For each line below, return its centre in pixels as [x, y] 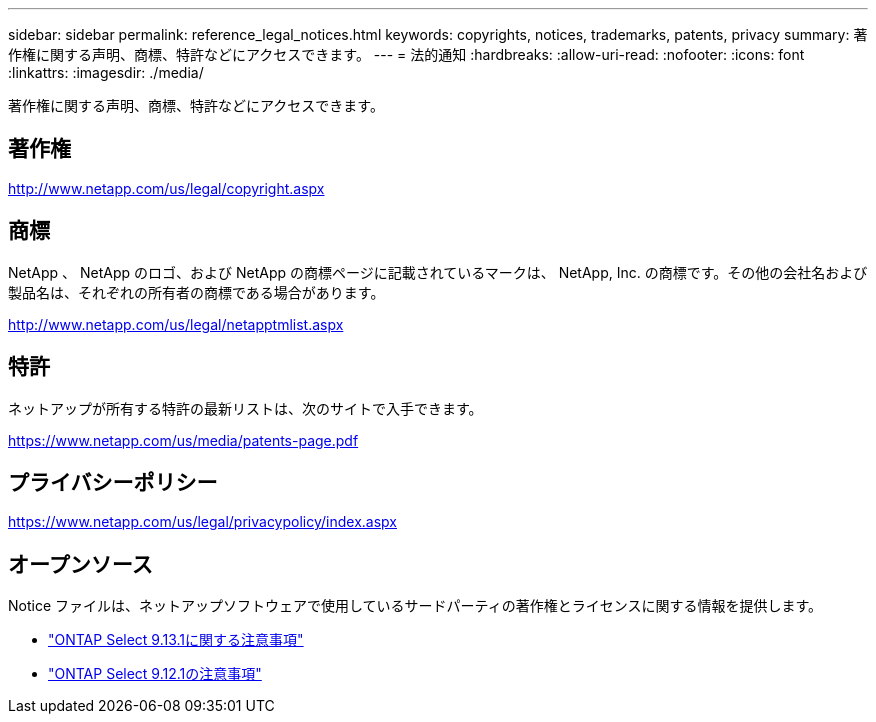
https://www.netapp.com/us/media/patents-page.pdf [183, 440]
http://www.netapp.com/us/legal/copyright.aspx [166, 188]
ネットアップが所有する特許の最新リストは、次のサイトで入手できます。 [245, 408]
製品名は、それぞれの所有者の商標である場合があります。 [196, 292]
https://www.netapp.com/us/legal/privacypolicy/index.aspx [202, 522]
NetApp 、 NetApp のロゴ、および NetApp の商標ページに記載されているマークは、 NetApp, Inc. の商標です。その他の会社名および [438, 272]
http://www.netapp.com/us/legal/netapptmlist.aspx [176, 324]
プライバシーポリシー [113, 482]
